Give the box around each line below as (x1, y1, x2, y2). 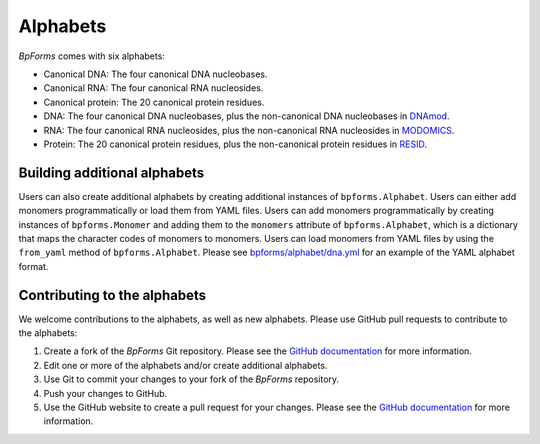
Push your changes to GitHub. (43, 387, 168, 399)
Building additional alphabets (18, 164, 205, 181)
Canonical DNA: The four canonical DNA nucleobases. (43, 68, 269, 80)
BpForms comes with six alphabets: (18, 50, 165, 62)
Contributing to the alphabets (18, 286, 207, 304)
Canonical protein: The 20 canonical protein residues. (43, 96, 265, 108)
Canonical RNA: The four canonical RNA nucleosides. (43, 82, 264, 94)
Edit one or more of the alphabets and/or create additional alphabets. (43, 359, 328, 371)
